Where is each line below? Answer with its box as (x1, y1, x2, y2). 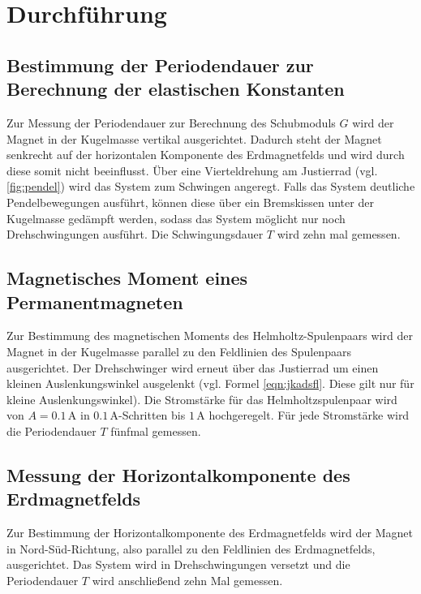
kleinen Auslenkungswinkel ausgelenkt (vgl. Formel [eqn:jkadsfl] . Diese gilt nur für (6, 375, 415, 392)
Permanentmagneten (6, 289, 183, 314)
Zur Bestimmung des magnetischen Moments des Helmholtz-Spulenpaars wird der (6, 327, 413, 344)
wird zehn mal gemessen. (277, 226, 401, 243)
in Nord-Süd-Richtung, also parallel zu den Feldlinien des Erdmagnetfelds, (6, 540, 376, 557)
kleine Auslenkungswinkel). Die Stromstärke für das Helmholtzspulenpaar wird (6, 390, 397, 407)
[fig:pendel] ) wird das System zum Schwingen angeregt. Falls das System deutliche (6, 178, 415, 195)
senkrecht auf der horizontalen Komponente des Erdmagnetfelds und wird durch (6, 146, 405, 163)
